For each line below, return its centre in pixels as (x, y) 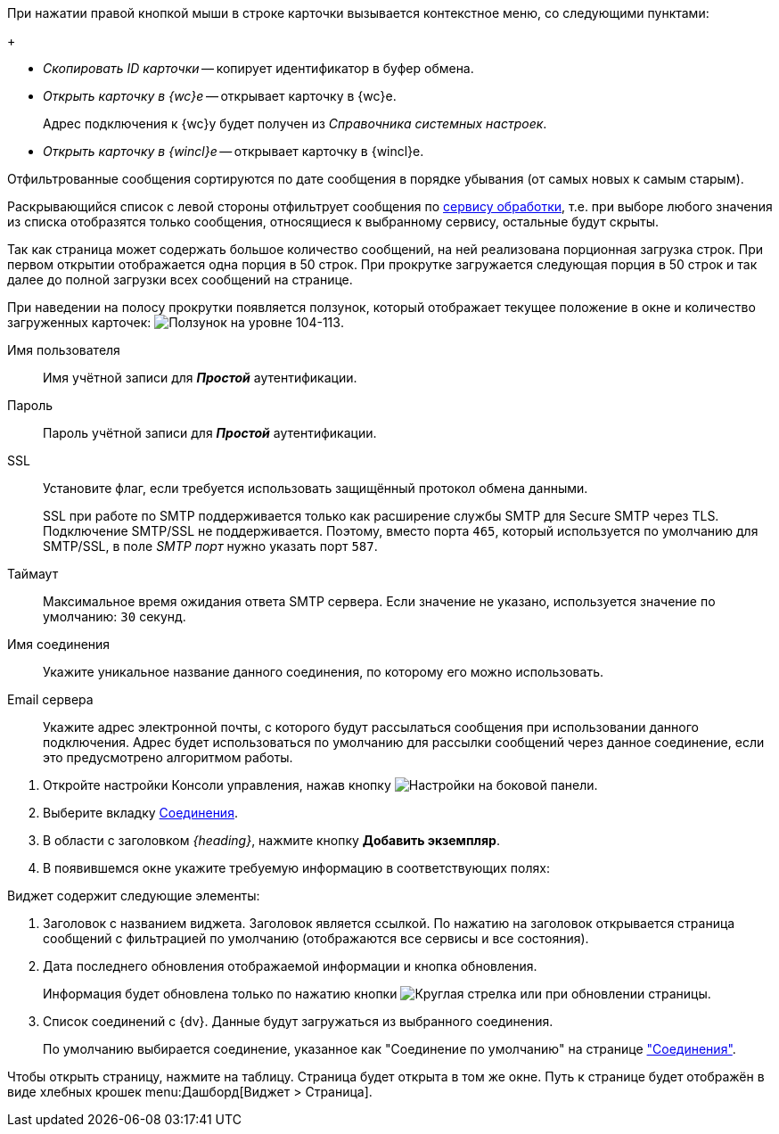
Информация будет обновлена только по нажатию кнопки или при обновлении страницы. (377, 994)
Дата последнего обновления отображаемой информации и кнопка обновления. (290, 966)
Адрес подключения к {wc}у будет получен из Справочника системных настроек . (295, 123)
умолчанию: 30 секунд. (115, 616)
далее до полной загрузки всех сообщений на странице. (180, 279)
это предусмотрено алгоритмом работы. (168, 757)
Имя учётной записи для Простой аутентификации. (200, 378)
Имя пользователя (64, 350)
